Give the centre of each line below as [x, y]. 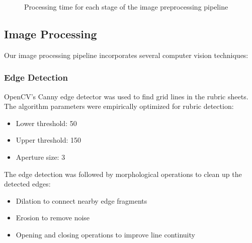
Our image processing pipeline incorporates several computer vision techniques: [126, 55]
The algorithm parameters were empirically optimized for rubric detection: [119, 106]
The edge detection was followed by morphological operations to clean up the [123, 174]
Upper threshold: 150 [49, 140]
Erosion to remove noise [53, 218]
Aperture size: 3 [40, 157]
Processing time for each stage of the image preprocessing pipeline [126, 7]
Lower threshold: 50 [46, 123]
